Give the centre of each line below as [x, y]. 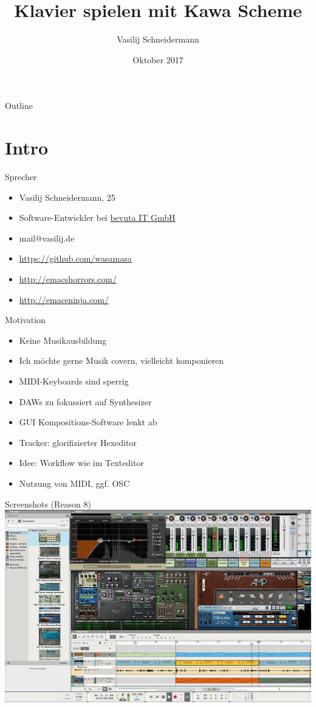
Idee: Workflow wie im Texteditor [81, 463]
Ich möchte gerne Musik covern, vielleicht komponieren [121, 360]
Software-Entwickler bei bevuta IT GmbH [97, 218]
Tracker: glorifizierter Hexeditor [78, 442]
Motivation [25, 320]
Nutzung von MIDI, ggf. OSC [74, 483]
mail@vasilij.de [47, 238]
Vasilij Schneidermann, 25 [67, 197]
